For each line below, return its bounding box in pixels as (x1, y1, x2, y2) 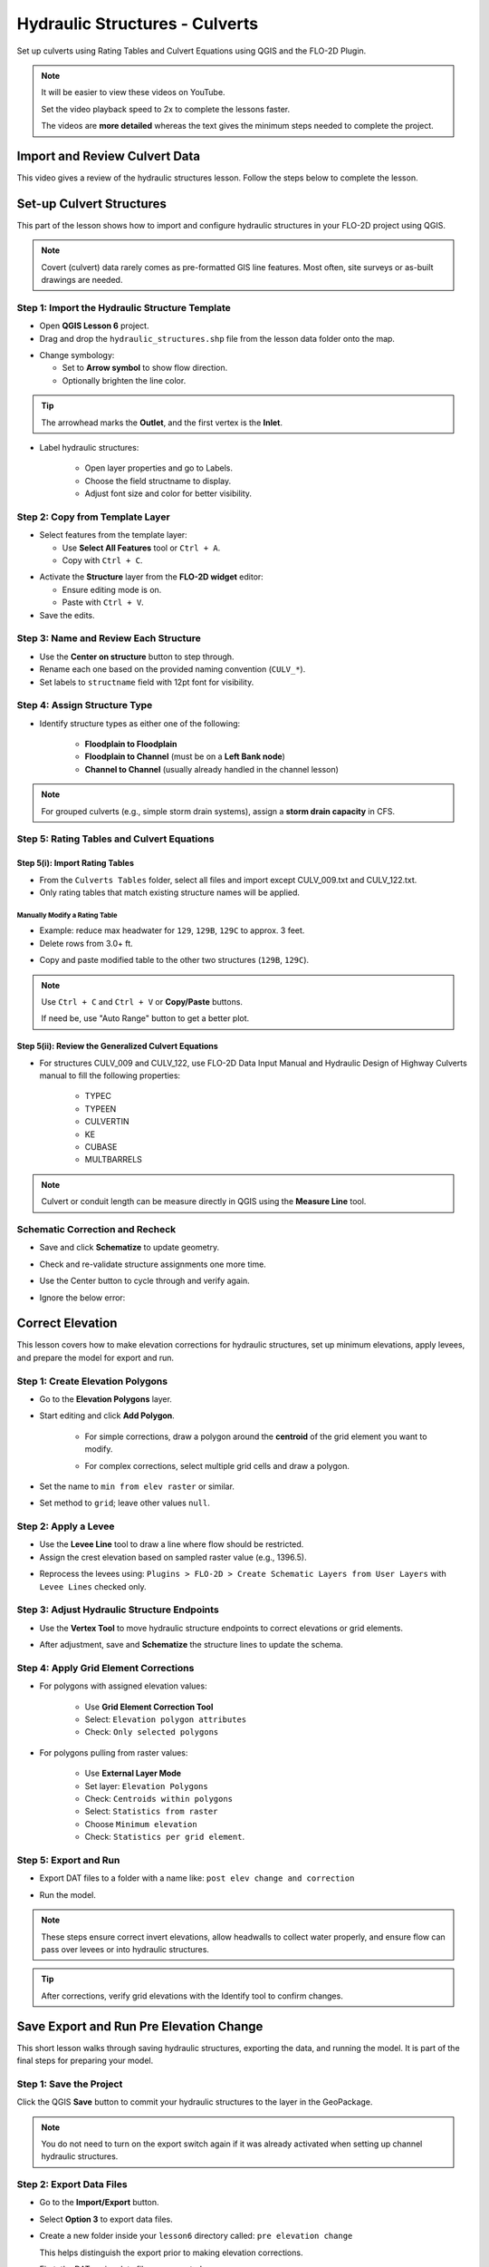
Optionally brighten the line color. (62, 375, 187, 385)
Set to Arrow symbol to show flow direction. (62, 363, 228, 374)
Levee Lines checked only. (39, 1581, 147, 1591)
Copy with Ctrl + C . (62, 555, 143, 566)
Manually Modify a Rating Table (16, 910, 118, 919)
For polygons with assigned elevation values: (39, 1680, 207, 1691)
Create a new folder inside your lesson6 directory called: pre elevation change (39, 2231, 353, 2242)
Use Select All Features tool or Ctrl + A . (62, 542, 221, 553)
